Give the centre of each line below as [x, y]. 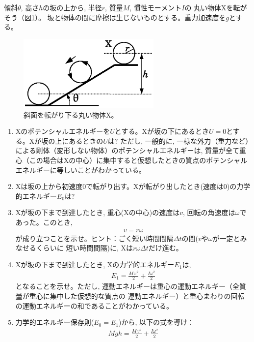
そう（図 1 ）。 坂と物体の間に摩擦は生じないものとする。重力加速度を [115, 17]
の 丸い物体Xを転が [216, 7]
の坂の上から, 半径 [72, 7]
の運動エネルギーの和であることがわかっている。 [94, 305]
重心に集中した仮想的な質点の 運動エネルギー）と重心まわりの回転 [137, 295]
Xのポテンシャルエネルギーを [63, 131]
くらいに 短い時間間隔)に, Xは [84, 248]
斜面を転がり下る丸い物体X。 [71, 114]
